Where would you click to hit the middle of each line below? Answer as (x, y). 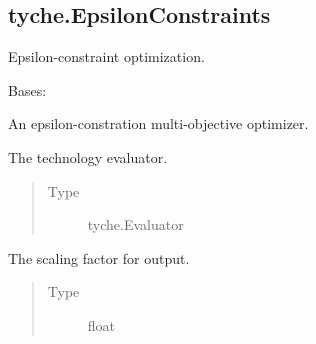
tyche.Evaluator (135, 224)
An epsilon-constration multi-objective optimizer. (158, 123)
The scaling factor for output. (99, 257)
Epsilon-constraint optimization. (106, 56)
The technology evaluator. (88, 156)
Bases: (27, 89)
